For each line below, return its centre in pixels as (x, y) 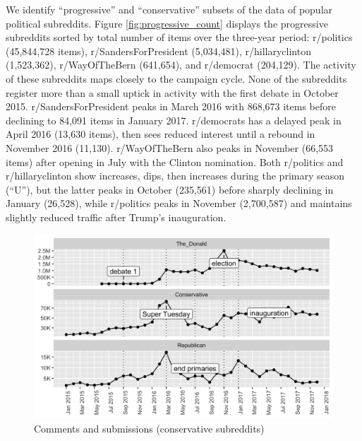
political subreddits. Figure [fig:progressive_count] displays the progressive (167, 23)
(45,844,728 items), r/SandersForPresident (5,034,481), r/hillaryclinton (158, 51)
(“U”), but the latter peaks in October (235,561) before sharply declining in (170, 189)
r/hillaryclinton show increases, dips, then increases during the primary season (175, 176)
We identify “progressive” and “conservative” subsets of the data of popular (169, 9)
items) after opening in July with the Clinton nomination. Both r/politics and (175, 161)
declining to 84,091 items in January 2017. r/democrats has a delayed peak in (174, 120)
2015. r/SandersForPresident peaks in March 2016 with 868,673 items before (171, 106)
